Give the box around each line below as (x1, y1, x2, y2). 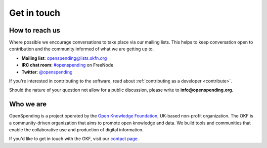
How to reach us (9, 26, 60, 35)
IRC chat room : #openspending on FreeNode (21, 62, 114, 68)
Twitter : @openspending (21, 69, 73, 75)
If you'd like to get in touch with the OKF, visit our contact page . (9, 136, 139, 142)
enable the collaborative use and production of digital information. (9, 127, 144, 133)
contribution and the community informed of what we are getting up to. (9, 46, 154, 52)
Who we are (9, 100, 47, 109)
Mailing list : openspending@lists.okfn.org (21, 55, 107, 61)
